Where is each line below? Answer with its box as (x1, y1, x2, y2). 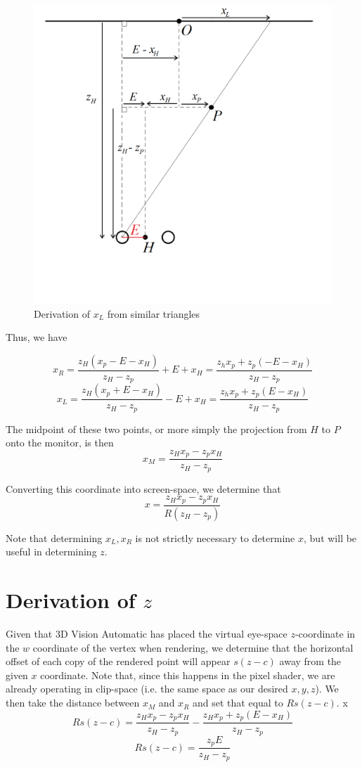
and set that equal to (193, 695, 283, 710)
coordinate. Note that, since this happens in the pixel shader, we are (40, 667, 335, 682)
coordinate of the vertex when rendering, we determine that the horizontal (32, 640, 354, 655)
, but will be (304, 530, 357, 545)
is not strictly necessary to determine (135, 530, 295, 545)
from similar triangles (107, 306, 200, 321)
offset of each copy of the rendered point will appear (6, 654, 231, 669)
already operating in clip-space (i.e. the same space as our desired (6, 681, 288, 696)
